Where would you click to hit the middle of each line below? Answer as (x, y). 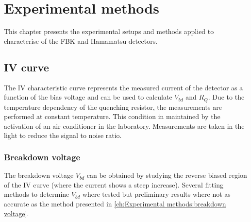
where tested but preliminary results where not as (156, 194)
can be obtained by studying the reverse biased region (167, 175)
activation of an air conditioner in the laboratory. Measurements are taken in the (124, 126)
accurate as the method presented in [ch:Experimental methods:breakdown (115, 203)
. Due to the (226, 97)
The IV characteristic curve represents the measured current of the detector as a (124, 87)
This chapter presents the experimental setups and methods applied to (109, 31)
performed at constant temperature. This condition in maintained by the (112, 116)
